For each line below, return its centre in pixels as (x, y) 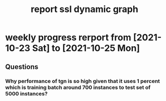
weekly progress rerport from (68, 37)
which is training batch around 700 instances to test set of (78, 87)
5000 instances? (26, 93)
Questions (22, 67)
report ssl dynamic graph (85, 9)
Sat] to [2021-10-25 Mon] (86, 48)
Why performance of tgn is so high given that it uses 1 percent (82, 81)
